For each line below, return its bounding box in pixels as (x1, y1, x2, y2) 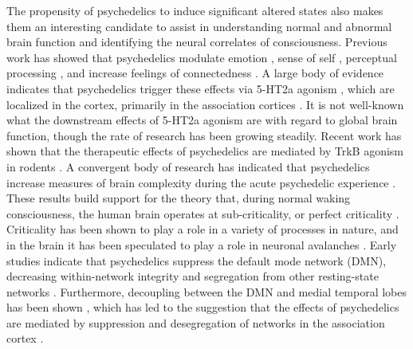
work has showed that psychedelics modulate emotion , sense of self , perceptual (6, 49, 397, 65)
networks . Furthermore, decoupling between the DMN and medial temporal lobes (6, 283, 407, 300)
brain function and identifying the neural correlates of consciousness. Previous (6, 33, 387, 50)
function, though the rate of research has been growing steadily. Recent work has (6, 127, 402, 143)
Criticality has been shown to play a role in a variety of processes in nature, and (6, 221, 399, 237)
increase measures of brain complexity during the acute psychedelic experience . (6, 174, 396, 190)
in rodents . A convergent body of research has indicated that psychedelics (6, 158, 370, 174)
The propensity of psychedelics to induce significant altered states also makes (6, 2, 383, 18)
